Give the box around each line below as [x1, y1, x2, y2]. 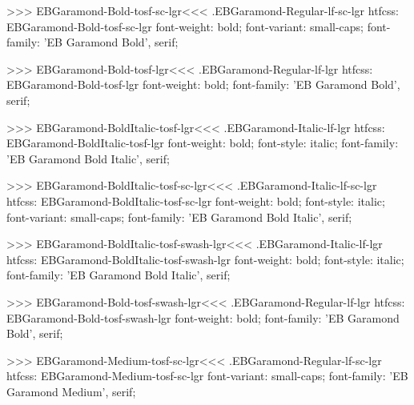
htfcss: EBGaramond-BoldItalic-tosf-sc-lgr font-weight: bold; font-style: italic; [6, 192, 385, 209]
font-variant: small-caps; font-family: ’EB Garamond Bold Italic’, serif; [6, 208, 352, 225]
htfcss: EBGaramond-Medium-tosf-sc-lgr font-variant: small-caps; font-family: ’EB [6, 367, 408, 384]
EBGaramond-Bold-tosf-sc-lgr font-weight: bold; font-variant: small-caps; [6, 18, 364, 34]
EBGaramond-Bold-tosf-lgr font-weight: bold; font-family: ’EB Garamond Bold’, [6, 76, 400, 93]
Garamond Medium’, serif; [6, 383, 136, 399]
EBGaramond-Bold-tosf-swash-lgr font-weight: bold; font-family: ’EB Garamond [6, 309, 400, 326]
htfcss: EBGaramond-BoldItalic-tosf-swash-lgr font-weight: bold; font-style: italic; [6, 251, 404, 267]
